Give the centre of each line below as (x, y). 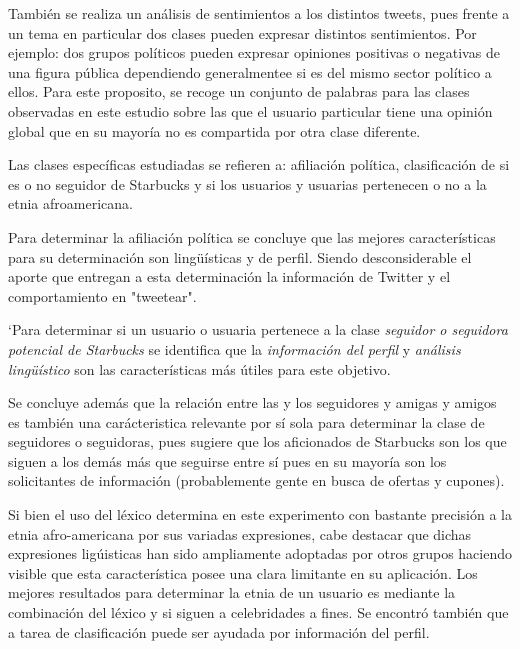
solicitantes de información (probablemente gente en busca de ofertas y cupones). (256, 480)
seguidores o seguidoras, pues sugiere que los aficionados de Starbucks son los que (257, 441)
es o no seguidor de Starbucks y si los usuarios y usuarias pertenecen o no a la (247, 183)
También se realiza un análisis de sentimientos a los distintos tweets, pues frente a (259, 13)
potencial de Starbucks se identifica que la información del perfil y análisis (234, 348)
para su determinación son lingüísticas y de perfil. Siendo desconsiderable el (240, 256)
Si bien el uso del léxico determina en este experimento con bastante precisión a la (260, 514)
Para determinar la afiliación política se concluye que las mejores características (252, 236)
